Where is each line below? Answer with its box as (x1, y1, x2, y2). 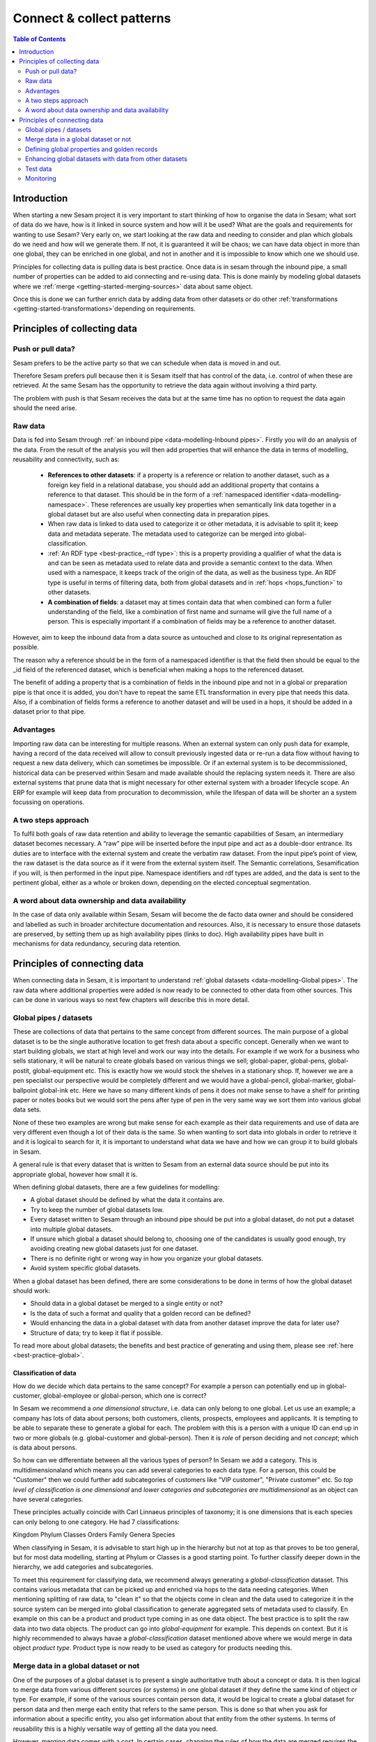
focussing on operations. (13, 798, 85, 806)
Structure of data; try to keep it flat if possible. (30, 1328, 163, 1337)
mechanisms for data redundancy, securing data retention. (13, 939, 181, 948)
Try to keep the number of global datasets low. (30, 1205, 164, 1214)
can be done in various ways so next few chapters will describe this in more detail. (13, 996, 250, 1004)
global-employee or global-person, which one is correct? (42, 1392, 207, 1400)
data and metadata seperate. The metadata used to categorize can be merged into (47, 530, 285, 538)
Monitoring (25, 174, 57, 183)
